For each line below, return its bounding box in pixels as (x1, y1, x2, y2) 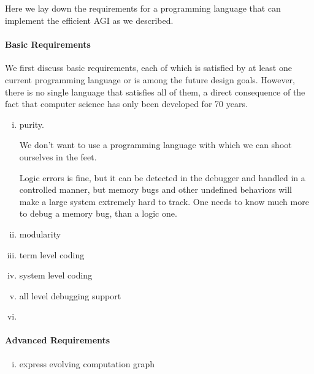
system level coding (19, 269, 93, 282)
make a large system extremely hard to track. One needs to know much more (19, 195, 309, 208)
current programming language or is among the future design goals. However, (5, 73, 296, 86)
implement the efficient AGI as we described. (5, 13, 174, 26)
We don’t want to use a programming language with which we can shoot (19, 138, 292, 151)
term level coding (19, 248, 85, 261)
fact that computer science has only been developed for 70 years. (5, 97, 248, 110)
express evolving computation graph (19, 357, 155, 370)
